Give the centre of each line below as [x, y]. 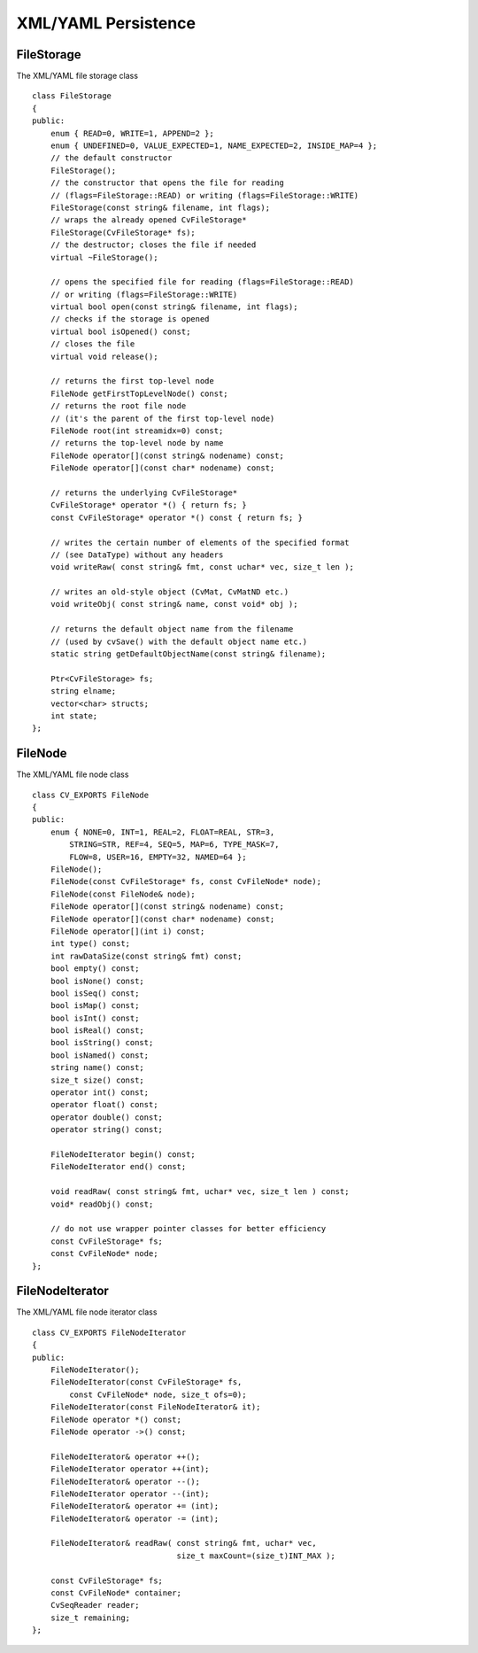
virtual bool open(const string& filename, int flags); [174, 307]
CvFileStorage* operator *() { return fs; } [148, 505]
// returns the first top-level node [132, 381]
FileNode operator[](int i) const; [127, 931]
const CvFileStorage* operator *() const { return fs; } [176, 517]
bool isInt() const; [95, 1018]
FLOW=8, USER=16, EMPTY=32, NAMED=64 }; [158, 857]
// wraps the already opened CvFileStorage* [148, 220]
